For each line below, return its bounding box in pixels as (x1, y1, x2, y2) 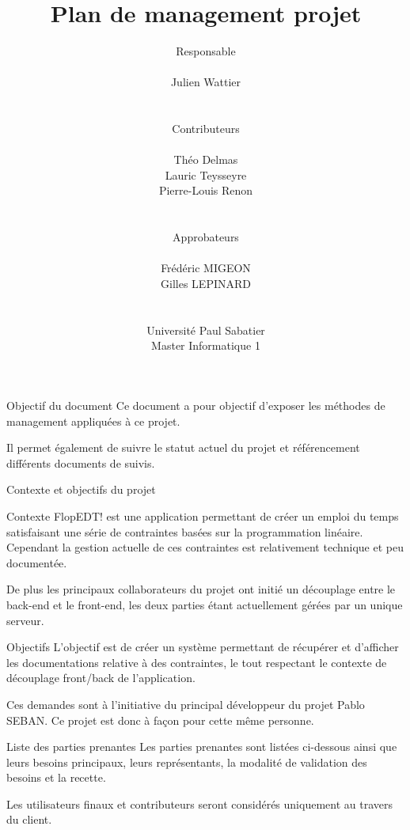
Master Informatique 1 (151, 337, 260, 354)
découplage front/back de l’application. (6, 669, 196, 686)
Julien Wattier (170, 74, 241, 90)
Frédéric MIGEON (161, 260, 251, 276)
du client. (6, 811, 52, 828)
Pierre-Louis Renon (158, 182, 253, 199)
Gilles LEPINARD (161, 275, 251, 292)
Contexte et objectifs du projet (6, 481, 156, 498)
